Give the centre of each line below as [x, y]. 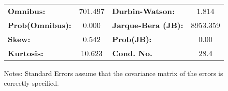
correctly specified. [31, 83]
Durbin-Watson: [143, 11]
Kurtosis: [26, 53]
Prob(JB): [132, 39]
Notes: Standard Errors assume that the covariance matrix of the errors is [114, 73]
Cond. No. [132, 53]
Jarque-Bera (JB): [148, 25]
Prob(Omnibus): [40, 25]
